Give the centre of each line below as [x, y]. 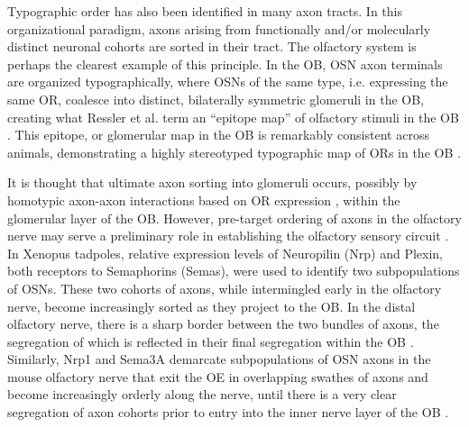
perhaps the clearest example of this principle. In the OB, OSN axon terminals [225, 64]
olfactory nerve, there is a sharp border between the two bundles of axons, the [223, 324]
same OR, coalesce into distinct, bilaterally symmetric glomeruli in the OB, [216, 99]
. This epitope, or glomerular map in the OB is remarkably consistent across [218, 135]
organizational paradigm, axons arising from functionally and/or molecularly [219, 28]
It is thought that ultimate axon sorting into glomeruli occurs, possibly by [212, 182]
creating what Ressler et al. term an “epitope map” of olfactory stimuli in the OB [233, 117]
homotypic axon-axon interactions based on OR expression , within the [204, 200]
